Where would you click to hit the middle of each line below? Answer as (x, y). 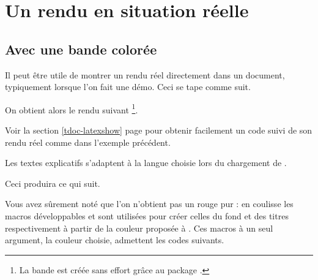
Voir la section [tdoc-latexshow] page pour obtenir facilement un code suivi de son (159, 130)
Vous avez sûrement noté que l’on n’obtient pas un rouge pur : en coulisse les (149, 204)
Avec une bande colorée (81, 49)
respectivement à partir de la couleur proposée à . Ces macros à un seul (139, 228)
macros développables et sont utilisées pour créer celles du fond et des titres (147, 215)
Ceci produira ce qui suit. (53, 183)
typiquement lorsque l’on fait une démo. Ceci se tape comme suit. (128, 87)
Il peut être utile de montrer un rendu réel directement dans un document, (145, 74)
